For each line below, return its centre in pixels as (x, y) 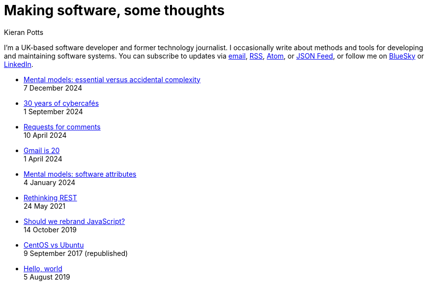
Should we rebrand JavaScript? (74, 221)
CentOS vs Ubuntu (54, 245)
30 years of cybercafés (61, 103)
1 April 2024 (43, 158)
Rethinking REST (50, 197)
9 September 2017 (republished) (76, 253)
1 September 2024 (53, 111)
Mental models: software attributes (80, 174)
